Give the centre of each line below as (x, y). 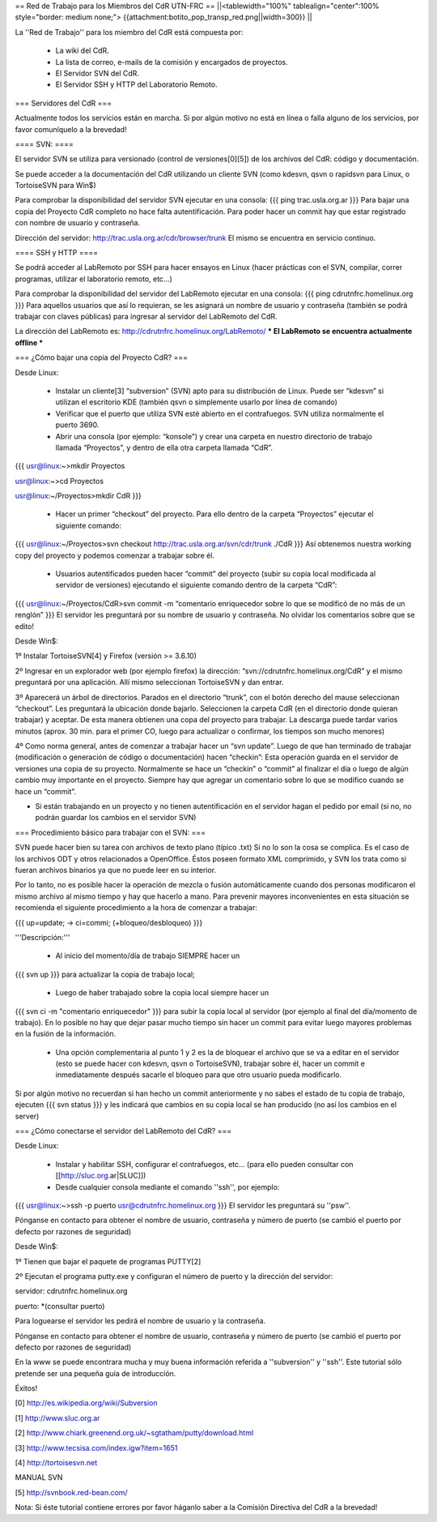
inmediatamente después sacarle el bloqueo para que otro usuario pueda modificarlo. (199, 1075)
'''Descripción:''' (42, 937)
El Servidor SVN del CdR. (97, 73)
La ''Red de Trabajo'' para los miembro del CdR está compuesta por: (129, 32)
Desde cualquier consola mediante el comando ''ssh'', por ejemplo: (168, 1186)
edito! (24, 626)
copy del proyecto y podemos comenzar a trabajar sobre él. (115, 555)
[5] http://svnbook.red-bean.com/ (72, 1492)
